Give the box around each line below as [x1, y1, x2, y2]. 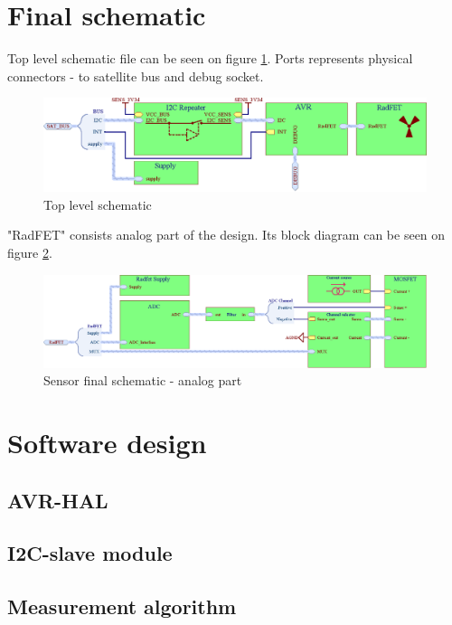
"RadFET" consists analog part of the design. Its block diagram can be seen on [7, 225, 446, 244]
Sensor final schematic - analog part [43, 371, 242, 390]
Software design [7, 424, 207, 461]
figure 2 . [7, 243, 52, 262]
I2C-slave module [7, 539, 173, 567]
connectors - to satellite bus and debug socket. [7, 66, 264, 85]
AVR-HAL [7, 486, 108, 514]
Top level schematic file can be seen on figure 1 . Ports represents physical [7, 49, 413, 68]
